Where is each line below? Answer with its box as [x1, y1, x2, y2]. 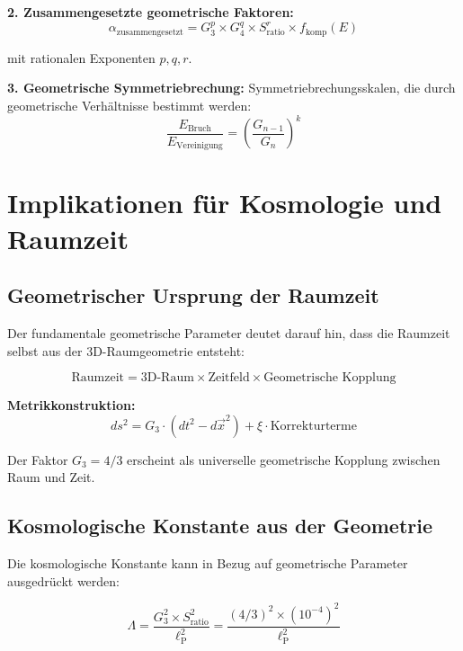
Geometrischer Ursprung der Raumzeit [7, 281, 379, 309]
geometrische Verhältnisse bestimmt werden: [7, 96, 252, 115]
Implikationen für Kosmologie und [7, 184, 442, 221]
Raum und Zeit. [7, 468, 95, 486]
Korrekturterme [270, 419, 357, 433]
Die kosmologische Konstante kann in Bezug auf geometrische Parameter [7, 554, 408, 573]
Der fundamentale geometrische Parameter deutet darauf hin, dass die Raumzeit [7, 323, 450, 342]
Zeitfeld [208, 371, 250, 385]
